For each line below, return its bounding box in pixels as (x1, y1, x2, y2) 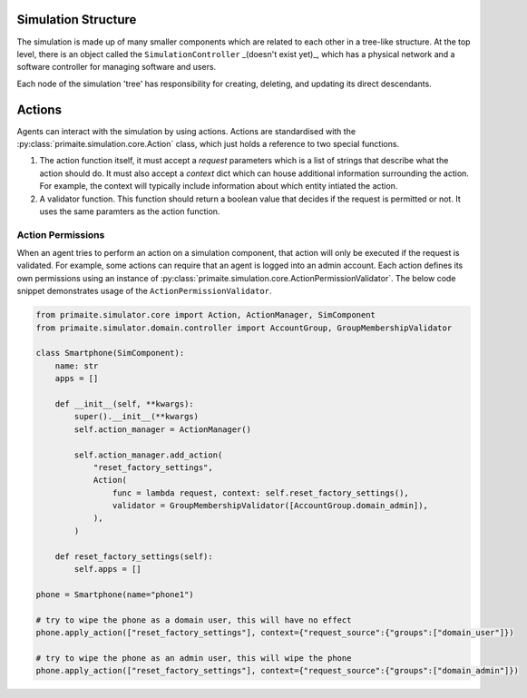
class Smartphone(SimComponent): (35, 348, 185, 359)
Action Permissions (16, 228, 105, 241)
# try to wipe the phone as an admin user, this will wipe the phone (35, 653, 352, 663)
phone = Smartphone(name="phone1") (35, 589, 194, 599)
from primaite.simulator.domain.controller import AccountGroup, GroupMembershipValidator (35, 322, 453, 333)
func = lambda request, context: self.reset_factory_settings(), (112, 487, 410, 498)
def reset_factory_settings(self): (54, 551, 213, 562)
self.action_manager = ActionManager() (73, 424, 251, 435)
